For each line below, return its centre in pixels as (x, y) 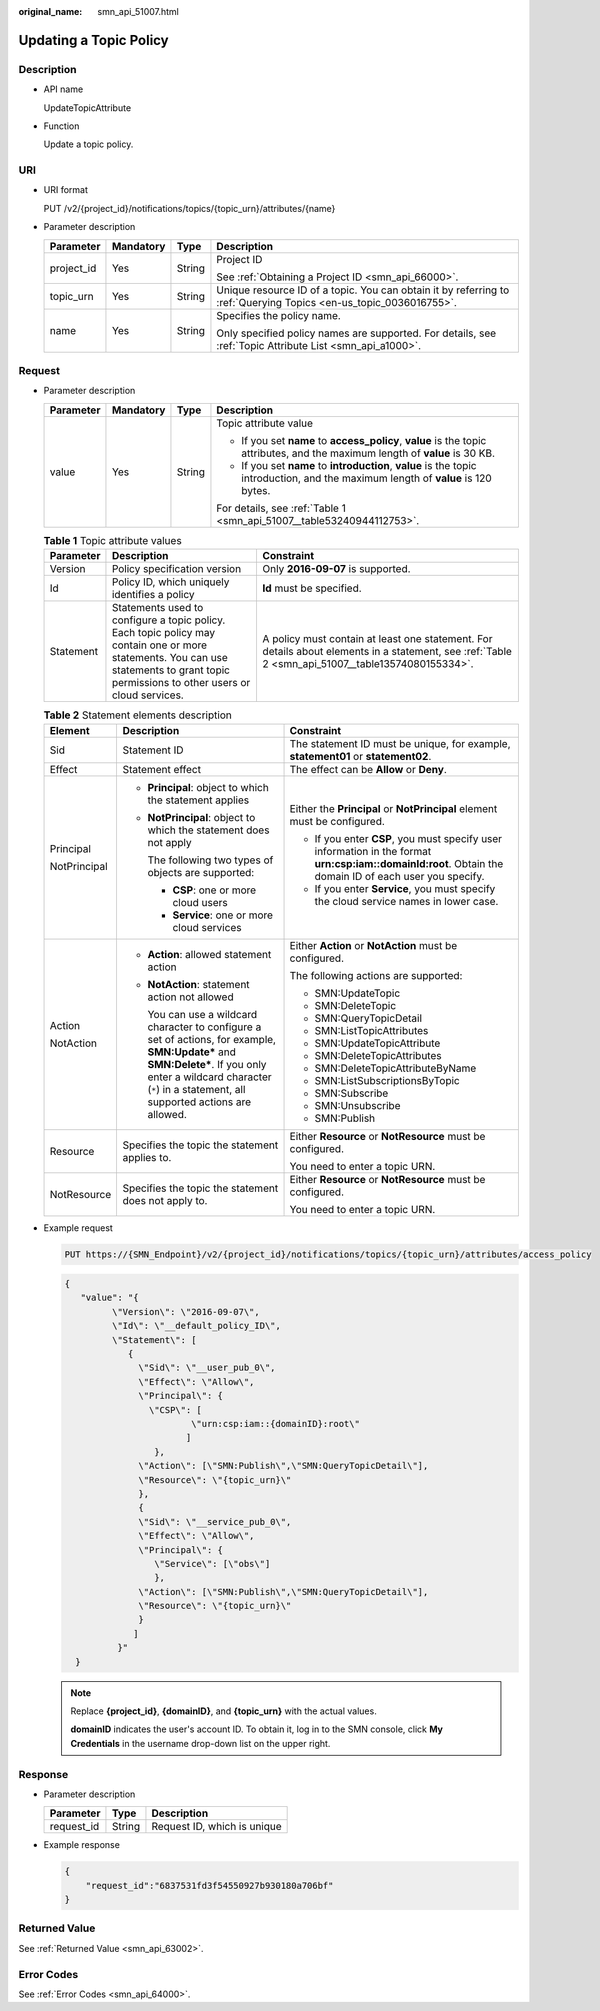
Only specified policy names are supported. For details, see (356, 333)
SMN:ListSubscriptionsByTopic (387, 1080)
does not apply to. (165, 1200)
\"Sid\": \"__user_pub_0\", (207, 1368)
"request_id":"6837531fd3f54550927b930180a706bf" (209, 1885)
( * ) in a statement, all (196, 1089)
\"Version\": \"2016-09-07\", (185, 1311)
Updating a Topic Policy (93, 40)
